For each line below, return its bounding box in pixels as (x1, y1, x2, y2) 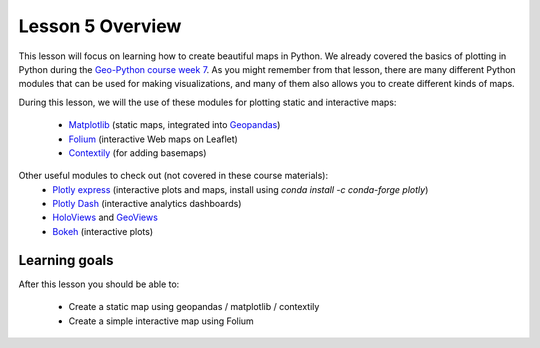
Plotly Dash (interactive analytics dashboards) (52, 198, 242, 210)
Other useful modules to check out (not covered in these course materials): (18, 170, 329, 182)
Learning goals (18, 251, 114, 269)
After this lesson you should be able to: (18, 278, 180, 290)
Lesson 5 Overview (18, 15, 182, 37)
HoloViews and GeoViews (52, 211, 159, 224)
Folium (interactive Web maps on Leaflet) (68, 133, 239, 145)
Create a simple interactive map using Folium (68, 315, 254, 327)
